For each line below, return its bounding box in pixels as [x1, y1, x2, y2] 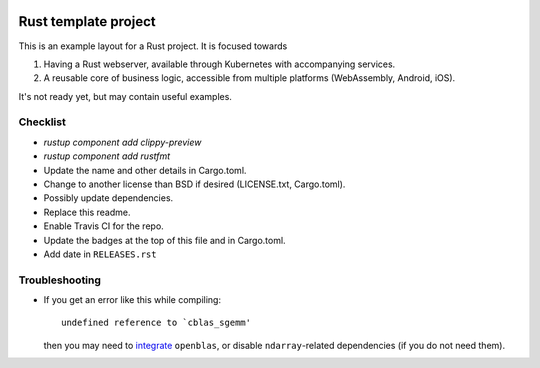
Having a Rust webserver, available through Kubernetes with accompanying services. [43, 58, 396, 70]
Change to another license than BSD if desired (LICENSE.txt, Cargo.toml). [43, 178, 346, 190]
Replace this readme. [43, 206, 131, 218]
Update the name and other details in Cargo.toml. [43, 164, 247, 176]
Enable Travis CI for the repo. [43, 220, 164, 232]
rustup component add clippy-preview [43, 136, 202, 148]
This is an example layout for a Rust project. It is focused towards [18, 40, 288, 52]
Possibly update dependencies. [43, 192, 174, 204]
